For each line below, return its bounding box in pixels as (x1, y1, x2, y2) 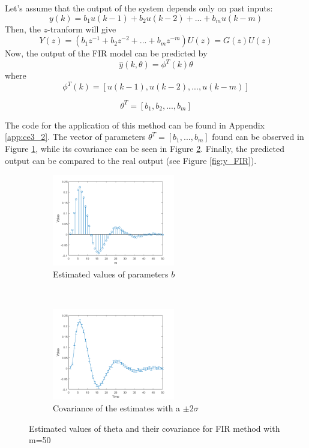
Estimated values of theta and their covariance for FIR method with (29, 422, 280, 434)
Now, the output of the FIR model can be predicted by (5, 47, 208, 59)
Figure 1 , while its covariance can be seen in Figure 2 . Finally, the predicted (5, 142, 285, 155)
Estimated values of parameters (53, 268, 169, 280)
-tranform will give (47, 22, 116, 35)
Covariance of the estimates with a (53, 401, 181, 414)
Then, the (5, 22, 41, 35)
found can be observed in (212, 130, 304, 143)
